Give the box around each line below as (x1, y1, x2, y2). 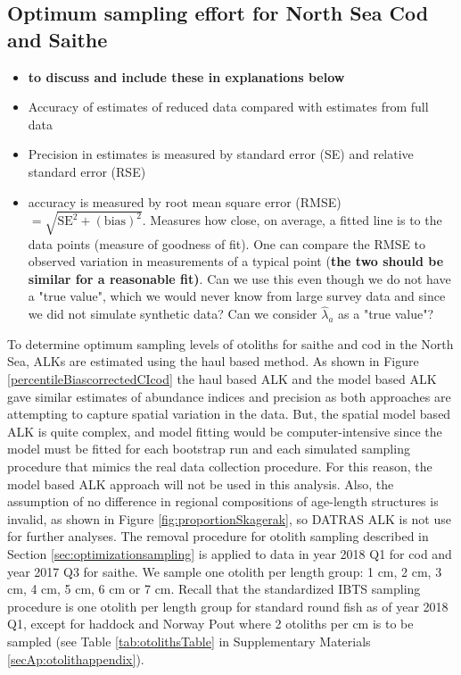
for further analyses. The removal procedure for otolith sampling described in (7, 527, 429, 546)
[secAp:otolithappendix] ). (7, 649, 144, 668)
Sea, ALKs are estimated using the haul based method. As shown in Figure (7, 352, 419, 371)
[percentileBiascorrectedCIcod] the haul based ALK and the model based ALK (7, 370, 437, 388)
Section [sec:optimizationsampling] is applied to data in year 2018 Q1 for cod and (7, 545, 452, 563)
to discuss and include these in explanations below (28, 67, 345, 86)
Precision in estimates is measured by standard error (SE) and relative (28, 145, 414, 163)
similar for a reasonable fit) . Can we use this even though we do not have (28, 269, 451, 287)
